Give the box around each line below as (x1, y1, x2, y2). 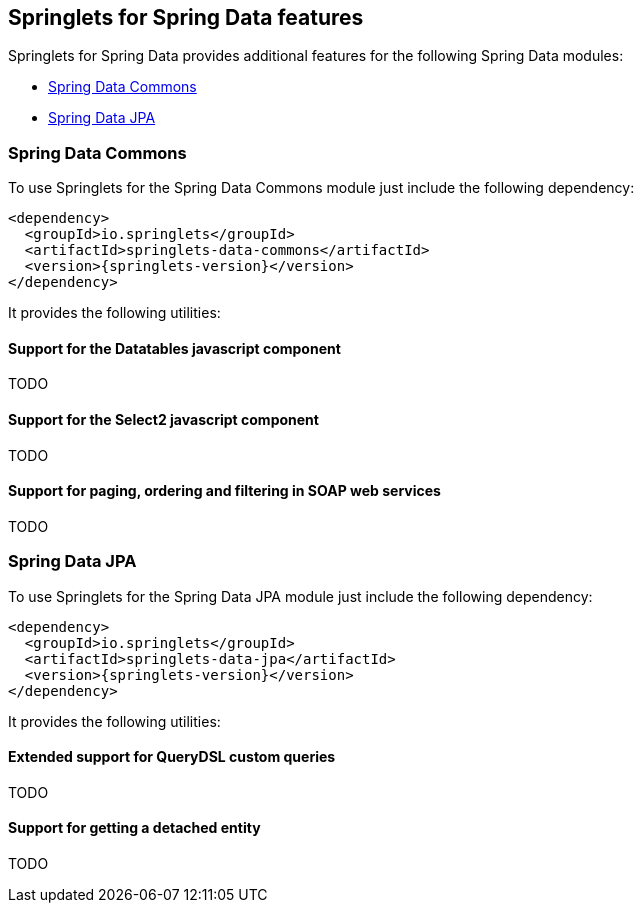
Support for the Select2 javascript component (8, 411, 319, 428)
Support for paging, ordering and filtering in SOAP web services (8, 482, 441, 500)
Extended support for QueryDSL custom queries (8, 748, 336, 766)
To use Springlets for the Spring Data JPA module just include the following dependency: (8, 587, 593, 605)
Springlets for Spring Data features (8, 5, 364, 30)
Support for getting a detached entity (8, 819, 261, 837)
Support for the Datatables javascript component (8, 339, 341, 357)
